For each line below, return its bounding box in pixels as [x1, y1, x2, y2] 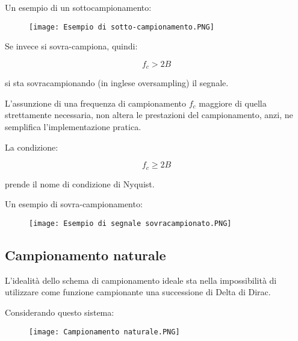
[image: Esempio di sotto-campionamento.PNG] [29, 22, 214, 31]
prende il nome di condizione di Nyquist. [5, 177, 155, 190]
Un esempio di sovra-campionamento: [5, 198, 143, 210]
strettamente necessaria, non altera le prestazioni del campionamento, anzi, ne [5, 108, 293, 121]
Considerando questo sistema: [5, 305, 114, 318]
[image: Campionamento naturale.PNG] [29, 327, 180, 336]
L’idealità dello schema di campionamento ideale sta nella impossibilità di [5, 274, 277, 286]
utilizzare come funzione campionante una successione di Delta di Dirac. [5, 286, 271, 298]
